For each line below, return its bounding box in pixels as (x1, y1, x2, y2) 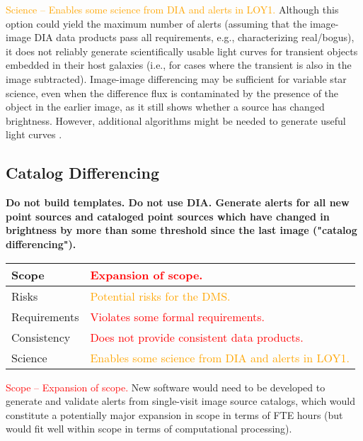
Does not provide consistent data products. (90, 328, 304, 345)
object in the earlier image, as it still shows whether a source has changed (6, 99, 325, 114)
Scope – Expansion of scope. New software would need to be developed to (6, 379, 325, 394)
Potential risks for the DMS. (90, 287, 231, 304)
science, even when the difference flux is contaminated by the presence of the (6, 85, 339, 100)
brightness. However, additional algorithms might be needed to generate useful (6, 113, 346, 128)
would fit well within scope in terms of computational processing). (6, 421, 292, 436)
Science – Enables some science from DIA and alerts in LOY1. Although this (6, 2, 339, 16)
